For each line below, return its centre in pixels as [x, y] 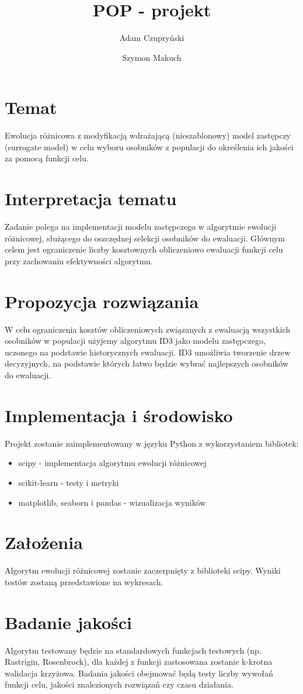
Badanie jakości [69, 622]
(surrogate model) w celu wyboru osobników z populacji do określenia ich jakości [149, 146]
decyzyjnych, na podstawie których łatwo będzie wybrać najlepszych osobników [147, 363]
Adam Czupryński [152, 38]
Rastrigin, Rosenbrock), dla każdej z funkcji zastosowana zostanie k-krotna [139, 662]
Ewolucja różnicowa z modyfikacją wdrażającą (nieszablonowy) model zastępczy [148, 135]
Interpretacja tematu [91, 198]
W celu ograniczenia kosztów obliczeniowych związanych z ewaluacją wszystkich [148, 329]
